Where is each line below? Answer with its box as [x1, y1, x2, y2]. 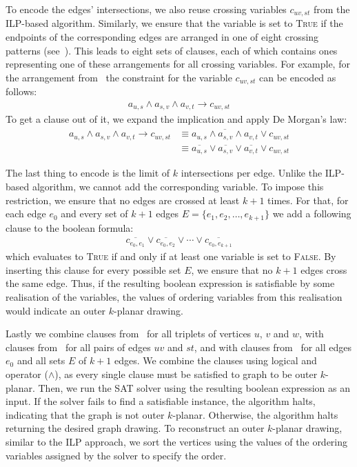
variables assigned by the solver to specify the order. [6, 448, 227, 462]
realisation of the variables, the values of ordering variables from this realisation [6, 290, 343, 304]
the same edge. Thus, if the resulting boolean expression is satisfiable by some [6, 276, 335, 290]
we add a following [272, 206, 351, 221]
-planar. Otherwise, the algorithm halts [172, 407, 338, 421]
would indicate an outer [6, 303, 106, 317]
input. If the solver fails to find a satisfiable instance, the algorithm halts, [6, 394, 316, 408]
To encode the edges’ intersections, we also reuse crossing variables [6, 2, 287, 16]
